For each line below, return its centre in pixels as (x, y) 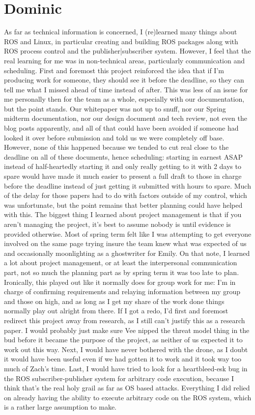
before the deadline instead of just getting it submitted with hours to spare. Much (127, 185)
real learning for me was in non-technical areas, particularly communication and (125, 60)
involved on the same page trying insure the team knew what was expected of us (125, 243)
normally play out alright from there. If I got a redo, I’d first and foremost (116, 311)
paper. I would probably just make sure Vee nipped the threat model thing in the (127, 330)
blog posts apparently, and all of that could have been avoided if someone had (121, 128)
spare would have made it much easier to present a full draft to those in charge (123, 176)
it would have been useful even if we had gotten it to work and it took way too (123, 359)
